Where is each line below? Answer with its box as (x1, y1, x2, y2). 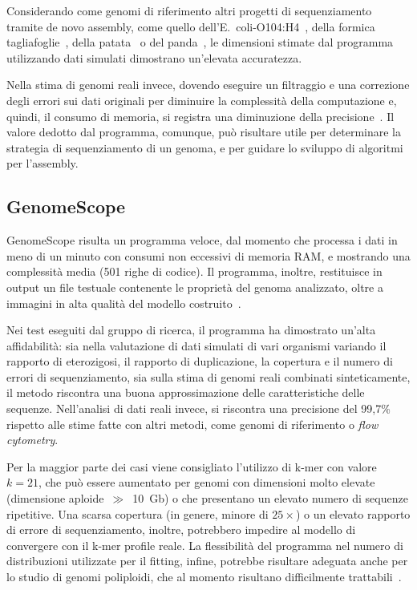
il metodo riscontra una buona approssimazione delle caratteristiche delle (6, 384, 365, 401)
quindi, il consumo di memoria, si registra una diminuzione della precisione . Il (6, 107, 395, 124)
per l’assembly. (6, 155, 79, 172)
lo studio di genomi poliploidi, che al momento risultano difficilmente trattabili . (6, 568, 402, 585)
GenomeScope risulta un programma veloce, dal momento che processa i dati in (6, 232, 398, 249)
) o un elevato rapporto (295, 505, 411, 522)
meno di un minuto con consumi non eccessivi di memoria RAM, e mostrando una (6, 247, 411, 264)
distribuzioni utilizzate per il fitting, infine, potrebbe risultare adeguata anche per (6, 552, 408, 569)
